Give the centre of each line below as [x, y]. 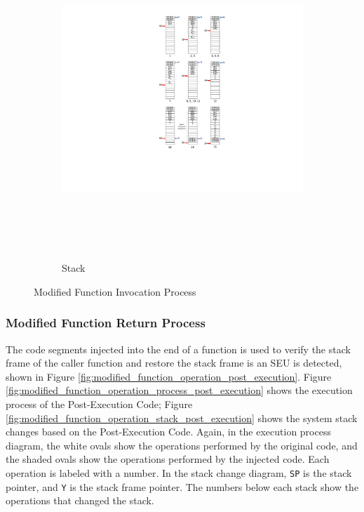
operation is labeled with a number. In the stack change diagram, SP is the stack [179, 472]
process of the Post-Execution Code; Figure [99, 403]
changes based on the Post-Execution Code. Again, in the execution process [168, 432]
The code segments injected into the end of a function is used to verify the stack [178, 349]
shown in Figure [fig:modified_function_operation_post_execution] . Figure [169, 376]
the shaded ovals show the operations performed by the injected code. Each [168, 459]
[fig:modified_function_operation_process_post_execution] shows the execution [179, 390]
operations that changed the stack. [80, 500]
